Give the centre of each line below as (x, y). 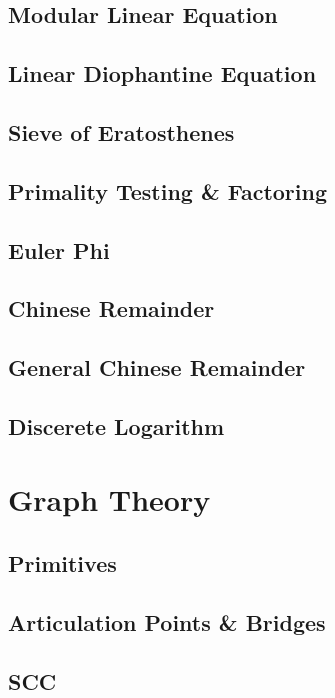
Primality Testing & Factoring (168, 190)
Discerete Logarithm (116, 425)
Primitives (62, 563)
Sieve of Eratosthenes (121, 131)
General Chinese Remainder (157, 367)
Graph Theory (109, 499)
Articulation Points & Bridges (167, 621)
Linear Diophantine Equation (162, 73)
